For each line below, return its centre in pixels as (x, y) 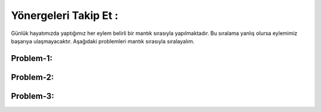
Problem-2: (32, 77)
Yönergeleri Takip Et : (65, 15)
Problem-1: (32, 58)
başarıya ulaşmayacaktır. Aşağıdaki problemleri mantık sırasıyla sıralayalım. (103, 41)
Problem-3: (33, 96)
